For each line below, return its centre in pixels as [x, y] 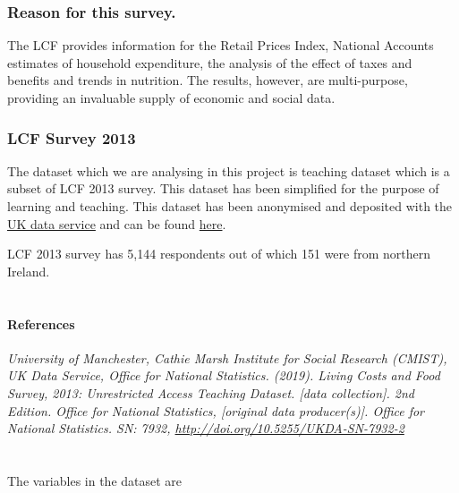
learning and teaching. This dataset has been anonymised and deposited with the [230, 206]
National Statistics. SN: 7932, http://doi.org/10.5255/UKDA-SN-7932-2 [206, 428]
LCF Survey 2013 [72, 137]
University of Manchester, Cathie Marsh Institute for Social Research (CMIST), [227, 357]
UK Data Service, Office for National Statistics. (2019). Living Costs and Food [224, 375]
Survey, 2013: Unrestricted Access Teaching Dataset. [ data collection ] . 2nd [211, 392]
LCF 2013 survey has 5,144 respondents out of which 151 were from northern [219, 254]
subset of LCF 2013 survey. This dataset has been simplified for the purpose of [223, 188]
